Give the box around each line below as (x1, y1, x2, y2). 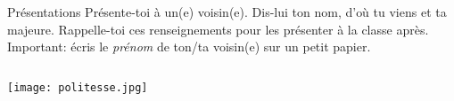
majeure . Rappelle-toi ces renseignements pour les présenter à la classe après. (7, 19, 429, 38)
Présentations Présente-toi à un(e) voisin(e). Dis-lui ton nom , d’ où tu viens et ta (7, 3, 447, 20)
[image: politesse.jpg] (7, 81, 148, 94)
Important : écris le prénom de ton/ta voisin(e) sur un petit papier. (7, 37, 371, 56)
